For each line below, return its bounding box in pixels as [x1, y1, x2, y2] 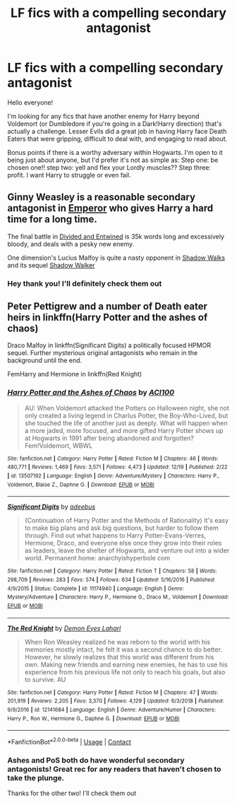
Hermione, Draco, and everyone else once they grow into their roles [24, 539, 222, 548]
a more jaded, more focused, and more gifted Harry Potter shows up [24, 426, 224, 434]
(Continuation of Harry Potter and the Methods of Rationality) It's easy [24, 516, 229, 525]
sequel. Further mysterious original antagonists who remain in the [7, 349, 198, 357]
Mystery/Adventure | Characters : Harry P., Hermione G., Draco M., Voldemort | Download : [7, 594, 229, 601]
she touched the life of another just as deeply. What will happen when [24, 419, 228, 427]
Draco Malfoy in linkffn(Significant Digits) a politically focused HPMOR [7, 341, 212, 349]
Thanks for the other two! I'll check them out [7, 789, 136, 797]
